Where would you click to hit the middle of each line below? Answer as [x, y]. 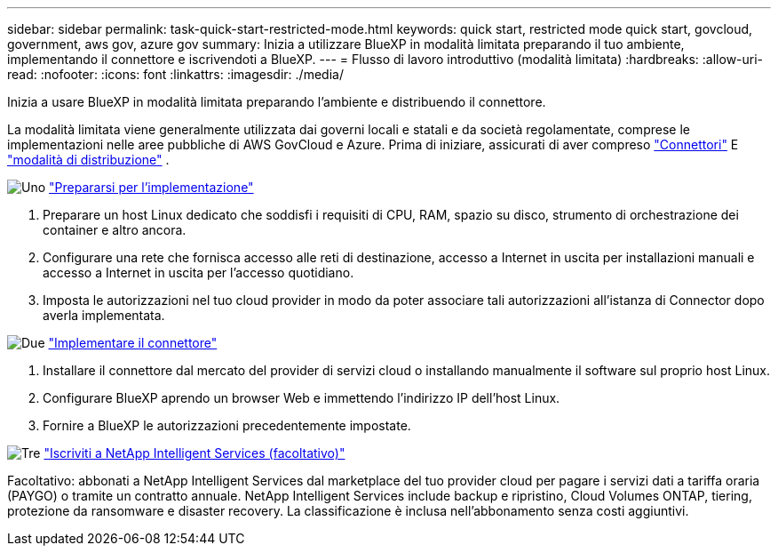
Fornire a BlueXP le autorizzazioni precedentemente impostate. [227, 425]
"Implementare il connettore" [133, 343]
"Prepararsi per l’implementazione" [151, 187]
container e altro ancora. [115, 230]
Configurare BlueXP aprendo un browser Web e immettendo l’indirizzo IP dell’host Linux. [302, 398]
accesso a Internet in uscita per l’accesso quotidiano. [198, 272]
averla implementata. [104, 315]
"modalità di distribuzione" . [88, 160]
